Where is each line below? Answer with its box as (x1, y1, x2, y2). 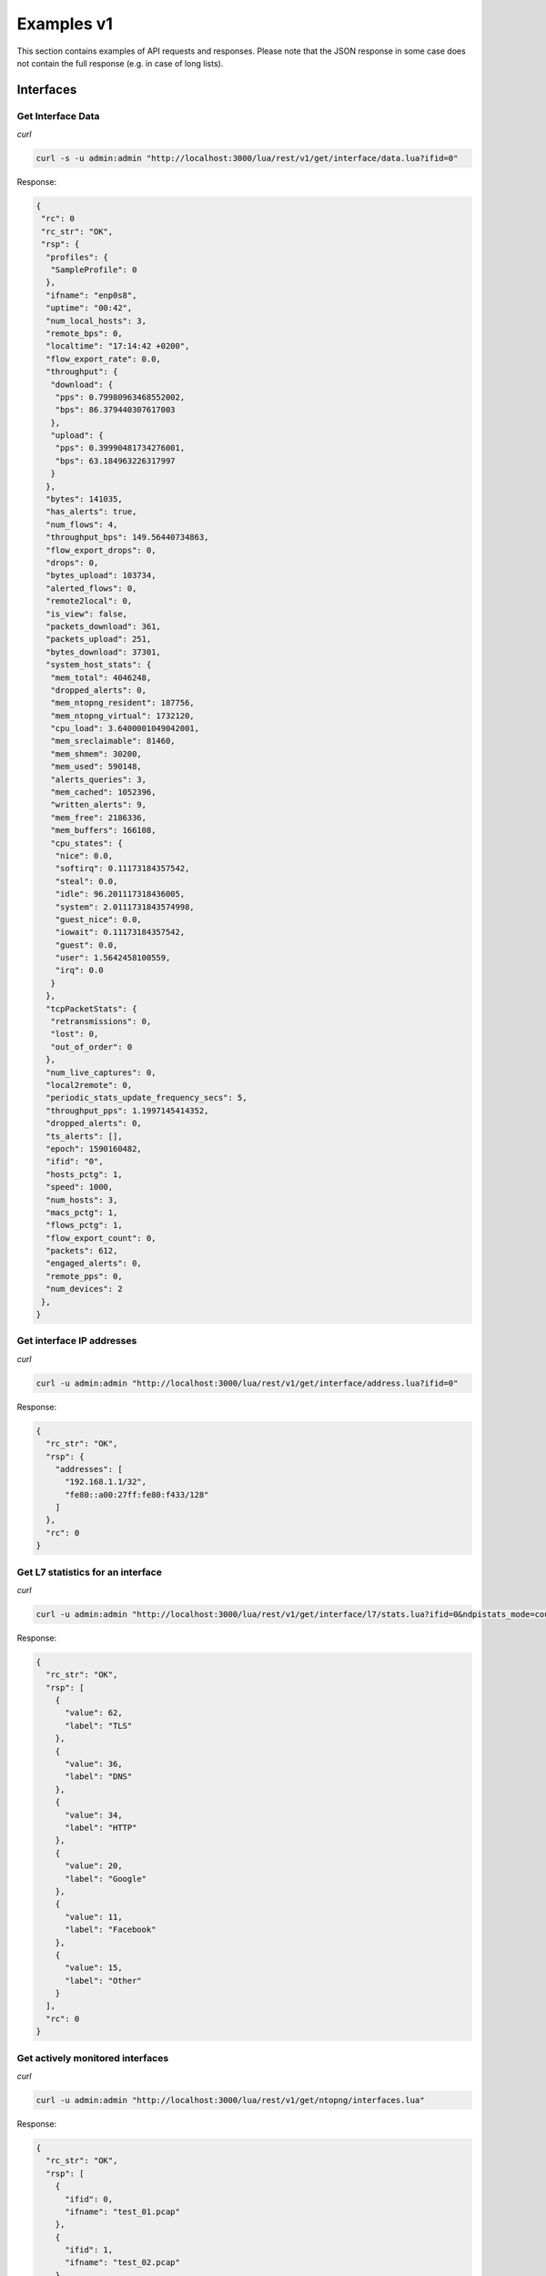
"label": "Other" (65, 1976, 143, 1986)
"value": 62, (65, 1708, 123, 1718)
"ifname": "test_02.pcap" (65, 2258, 181, 2268)
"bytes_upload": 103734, (45, 570, 157, 581)
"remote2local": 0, (45, 596, 133, 606)
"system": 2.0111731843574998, (55, 901, 195, 912)
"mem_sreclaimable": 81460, (50, 736, 177, 747)
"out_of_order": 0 (50, 1041, 133, 1052)
